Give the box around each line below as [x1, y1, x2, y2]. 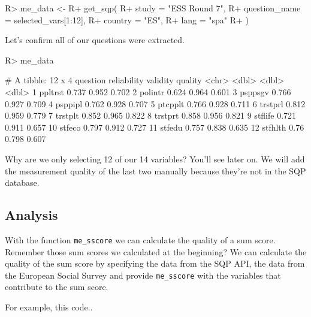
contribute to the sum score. [5, 280, 108, 293]
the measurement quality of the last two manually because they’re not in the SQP [5, 164, 306, 177]
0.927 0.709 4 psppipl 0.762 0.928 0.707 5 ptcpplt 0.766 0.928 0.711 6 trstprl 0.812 [5, 97, 306, 110]
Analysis [5, 206, 58, 224]
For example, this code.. [5, 301, 93, 313]
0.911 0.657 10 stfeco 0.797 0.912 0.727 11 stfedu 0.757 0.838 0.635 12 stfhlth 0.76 [5, 120, 304, 133]
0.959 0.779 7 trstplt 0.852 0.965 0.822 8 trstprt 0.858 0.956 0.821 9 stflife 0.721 [5, 109, 297, 122]
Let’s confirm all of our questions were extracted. [5, 34, 185, 46]
